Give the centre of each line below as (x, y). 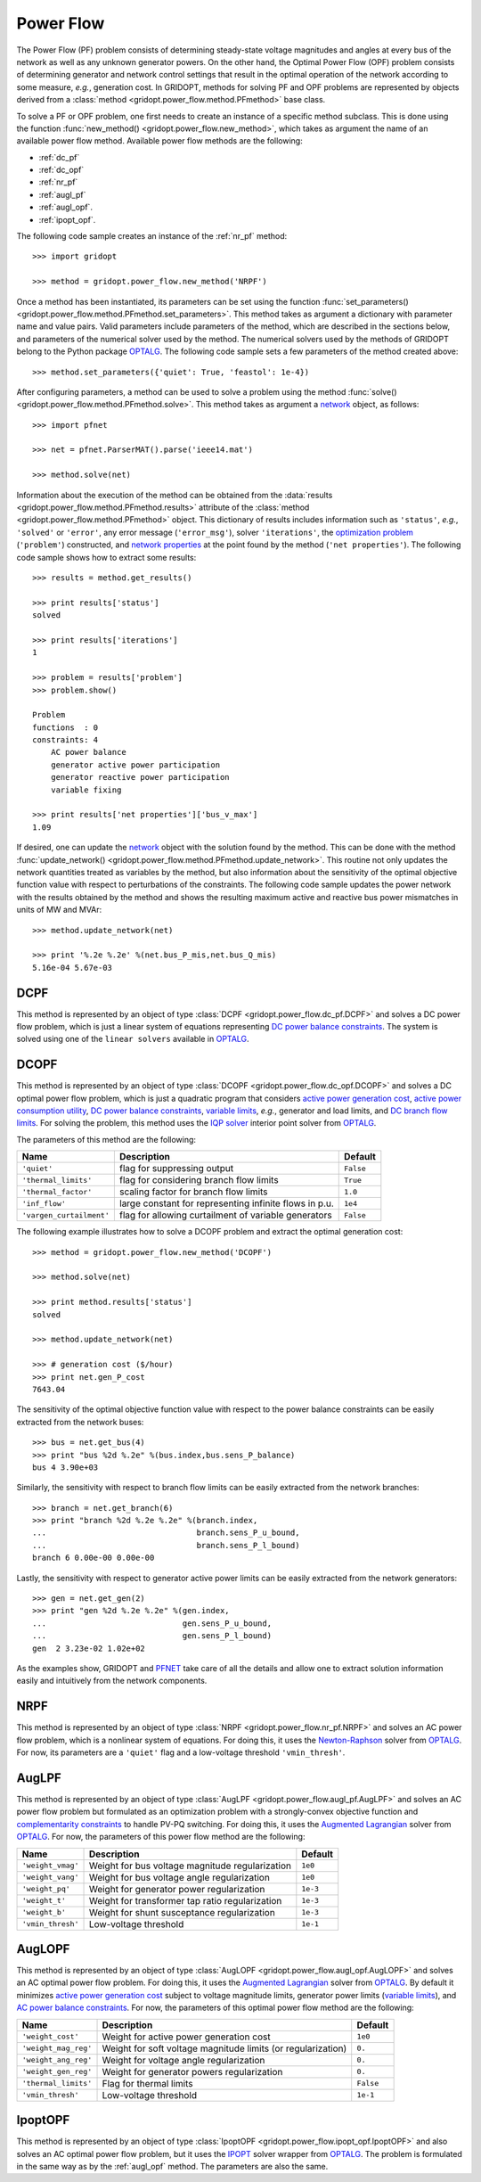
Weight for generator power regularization (177, 1889)
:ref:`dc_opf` (61, 170)
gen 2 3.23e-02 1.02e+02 (89, 1648)
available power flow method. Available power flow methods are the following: (159, 141)
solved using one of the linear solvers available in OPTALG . (133, 1039)
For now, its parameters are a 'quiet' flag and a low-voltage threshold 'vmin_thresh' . (181, 1752)
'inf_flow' (44, 1203)
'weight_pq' (46, 1889)
